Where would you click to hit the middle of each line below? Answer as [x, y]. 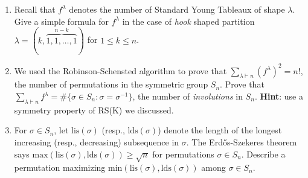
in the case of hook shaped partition [188, 21]
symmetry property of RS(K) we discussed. [94, 110]
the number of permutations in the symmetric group [111, 84]
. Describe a [263, 154]
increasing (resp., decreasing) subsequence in [97, 142]
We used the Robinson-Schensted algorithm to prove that [120, 70]
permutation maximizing [60, 167]
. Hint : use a [279, 96]
